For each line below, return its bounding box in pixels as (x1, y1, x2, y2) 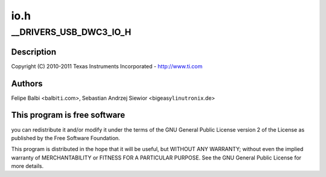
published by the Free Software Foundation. (11, 134, 120, 141)
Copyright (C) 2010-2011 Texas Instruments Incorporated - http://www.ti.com (11, 62, 203, 69)
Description (11, 47, 57, 57)
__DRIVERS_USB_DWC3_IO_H (11, 27, 132, 37)
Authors (11, 79, 43, 89)
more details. (11, 163, 44, 170)
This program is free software (11, 110, 126, 120)
